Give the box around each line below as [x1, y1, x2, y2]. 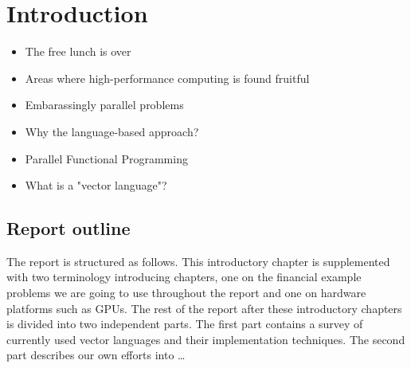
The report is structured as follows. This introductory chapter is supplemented [6, 253, 390, 269]
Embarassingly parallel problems [25, 96, 184, 113]
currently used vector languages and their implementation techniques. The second [6, 331, 405, 347]
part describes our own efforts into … [6, 346, 186, 363]
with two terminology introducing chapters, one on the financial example [6, 268, 362, 285]
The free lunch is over [25, 43, 131, 60]
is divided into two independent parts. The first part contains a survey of [6, 315, 363, 332]
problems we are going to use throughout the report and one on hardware [6, 284, 366, 301]
